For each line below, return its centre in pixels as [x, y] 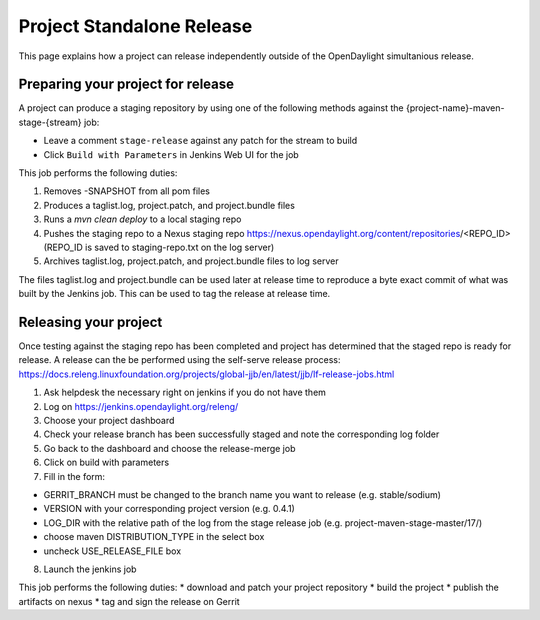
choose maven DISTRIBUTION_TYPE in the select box [154, 537]
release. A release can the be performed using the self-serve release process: [179, 360]
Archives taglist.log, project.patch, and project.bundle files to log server [191, 261]
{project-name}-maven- [455, 108]
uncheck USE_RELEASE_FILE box [112, 551]
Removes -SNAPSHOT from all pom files [126, 191]
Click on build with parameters [106, 462]
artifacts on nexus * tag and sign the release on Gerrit [129, 601]
